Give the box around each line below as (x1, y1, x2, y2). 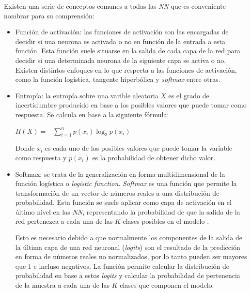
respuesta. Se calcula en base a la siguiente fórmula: (15, 109, 169, 119)
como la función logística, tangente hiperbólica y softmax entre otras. (15, 74, 220, 84)
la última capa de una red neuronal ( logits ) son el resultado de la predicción (15, 242, 240, 252)
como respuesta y (15, 152, 67, 162)
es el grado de (168, 90, 209, 100)
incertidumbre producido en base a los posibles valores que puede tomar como (15, 100, 247, 110)
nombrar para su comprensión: (4, 10, 94, 20)
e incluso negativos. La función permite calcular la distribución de (33, 261, 229, 271)
